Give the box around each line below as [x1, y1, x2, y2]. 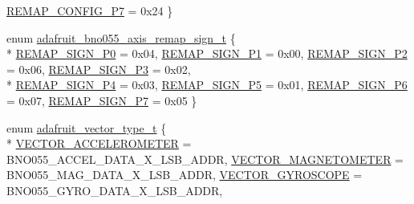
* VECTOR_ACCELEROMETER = [6, 135, 192, 152]
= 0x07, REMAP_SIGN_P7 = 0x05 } [6, 92, 197, 108]
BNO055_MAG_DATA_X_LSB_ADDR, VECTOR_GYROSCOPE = [6, 166, 363, 183]
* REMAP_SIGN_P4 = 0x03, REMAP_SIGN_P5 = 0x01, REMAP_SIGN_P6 [6, 76, 408, 93]
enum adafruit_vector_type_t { [6, 119, 167, 136]
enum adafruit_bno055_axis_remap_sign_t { [6, 29, 236, 46]
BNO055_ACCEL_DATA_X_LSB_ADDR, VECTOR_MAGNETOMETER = [6, 150, 404, 167]
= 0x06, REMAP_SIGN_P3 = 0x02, [6, 60, 191, 77]
